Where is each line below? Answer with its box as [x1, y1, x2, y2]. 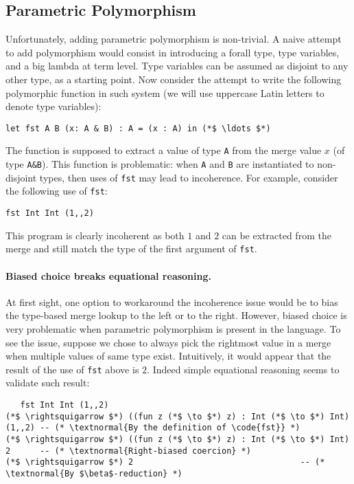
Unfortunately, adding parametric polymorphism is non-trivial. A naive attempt [5, 32, 342, 46]
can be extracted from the [222, 228, 331, 242]
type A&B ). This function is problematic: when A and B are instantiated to [5, 157, 314, 171]
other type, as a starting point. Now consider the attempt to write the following [5, 71, 342, 86]
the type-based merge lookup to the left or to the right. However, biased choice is [5, 308, 347, 322]
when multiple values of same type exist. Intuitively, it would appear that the [5, 349, 331, 363]
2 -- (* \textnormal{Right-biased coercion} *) [5, 445, 251, 456]
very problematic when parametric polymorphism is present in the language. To [5, 321, 341, 335]
